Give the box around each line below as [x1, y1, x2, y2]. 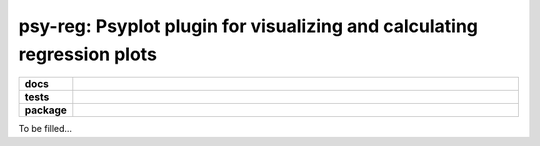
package [24, 103, 67, 117]
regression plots [18, 43, 157, 65]
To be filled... [18, 123, 73, 135]
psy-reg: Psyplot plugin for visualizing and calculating [18, 15, 479, 37]
